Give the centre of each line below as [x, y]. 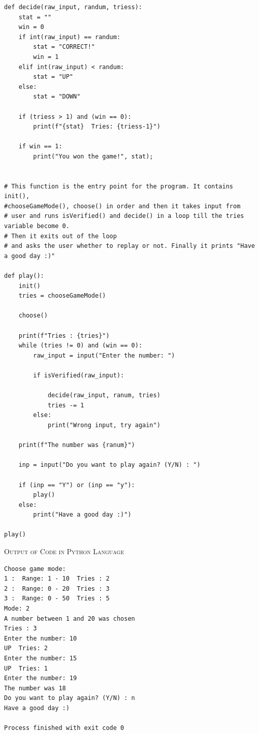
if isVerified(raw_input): [79, 375]
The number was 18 [35, 688]
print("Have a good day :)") [82, 515]
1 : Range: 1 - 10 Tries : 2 [57, 579]
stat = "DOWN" [57, 97]
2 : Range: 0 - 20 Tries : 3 [57, 588]
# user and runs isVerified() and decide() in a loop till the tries [124, 216]
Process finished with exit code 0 [64, 728]
